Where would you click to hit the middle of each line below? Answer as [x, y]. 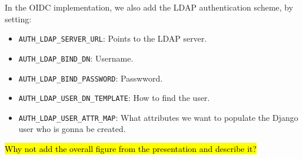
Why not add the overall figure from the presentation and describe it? [131, 149]
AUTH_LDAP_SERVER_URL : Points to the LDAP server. [113, 38]
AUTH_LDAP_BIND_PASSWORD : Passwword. [91, 78]
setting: [18, 18]
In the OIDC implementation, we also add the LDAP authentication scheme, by [149, 7]
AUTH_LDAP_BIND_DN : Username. [76, 58]
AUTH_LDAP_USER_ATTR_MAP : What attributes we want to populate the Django [158, 117]
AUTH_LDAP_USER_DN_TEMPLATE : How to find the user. [114, 98]
